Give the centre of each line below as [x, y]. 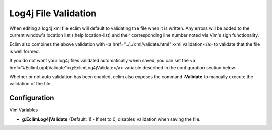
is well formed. [25, 51]
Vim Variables [24, 110]
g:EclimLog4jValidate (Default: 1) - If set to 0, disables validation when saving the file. [111, 119]
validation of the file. [31, 84]
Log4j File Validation [53, 13]
